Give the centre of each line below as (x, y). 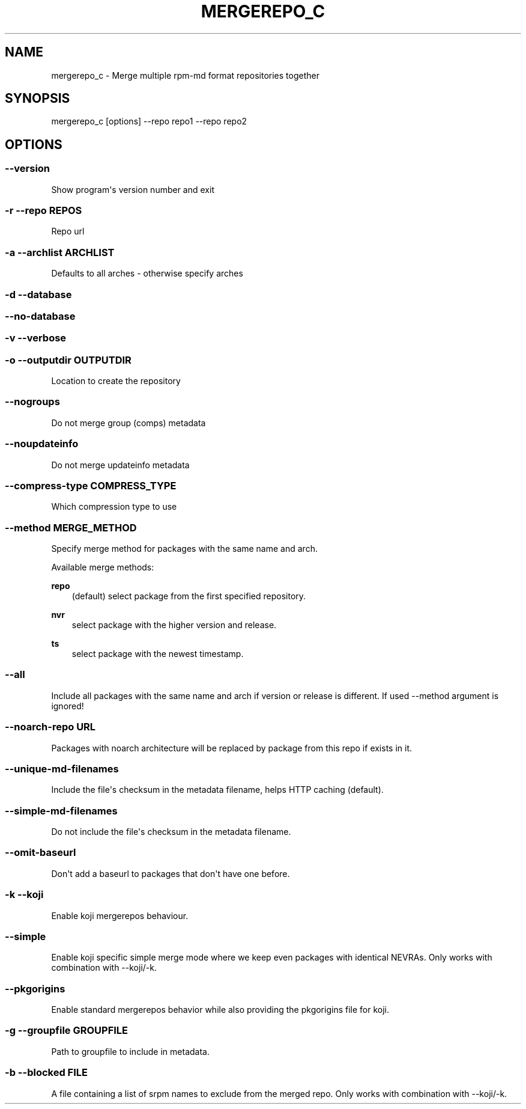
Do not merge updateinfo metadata (120, 465)
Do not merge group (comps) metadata (128, 423)
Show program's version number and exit (133, 189)
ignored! (68, 706)
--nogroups (32, 402)
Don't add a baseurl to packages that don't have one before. (171, 873)
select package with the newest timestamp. (158, 654)
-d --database (38, 294)
